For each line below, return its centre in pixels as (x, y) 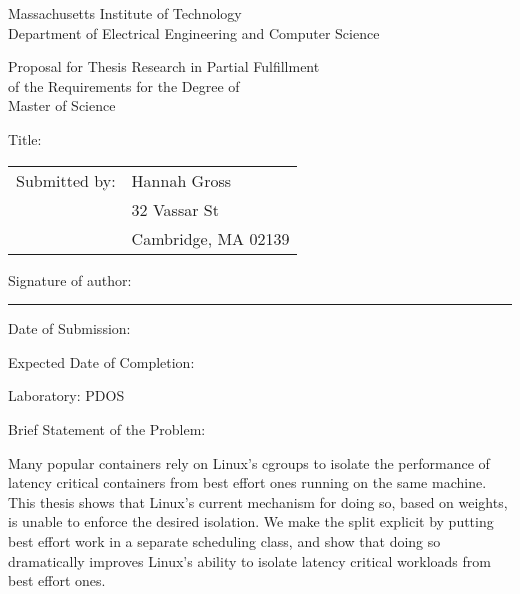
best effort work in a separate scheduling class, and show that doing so (224, 540)
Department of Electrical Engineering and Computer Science (194, 32)
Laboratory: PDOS (66, 395)
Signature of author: (70, 279)
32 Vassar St (175, 209)
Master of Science (62, 105)
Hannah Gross (181, 180)
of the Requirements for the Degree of (124, 85)
